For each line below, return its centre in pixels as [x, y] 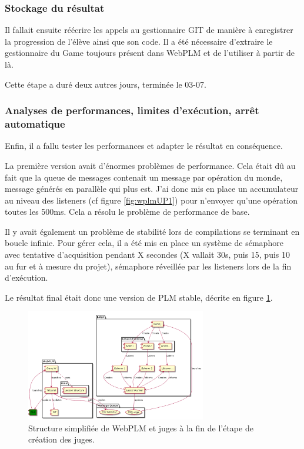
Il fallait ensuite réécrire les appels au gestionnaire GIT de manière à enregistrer [149, 30]
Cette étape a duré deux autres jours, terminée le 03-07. [106, 84]
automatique [35, 124]
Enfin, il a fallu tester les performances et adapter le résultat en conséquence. [144, 146]
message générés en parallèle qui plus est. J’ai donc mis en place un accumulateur [152, 189]
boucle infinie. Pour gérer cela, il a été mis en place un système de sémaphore [144, 243]
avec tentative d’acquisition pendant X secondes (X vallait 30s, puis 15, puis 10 [148, 255]
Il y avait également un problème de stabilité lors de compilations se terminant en [152, 231]
